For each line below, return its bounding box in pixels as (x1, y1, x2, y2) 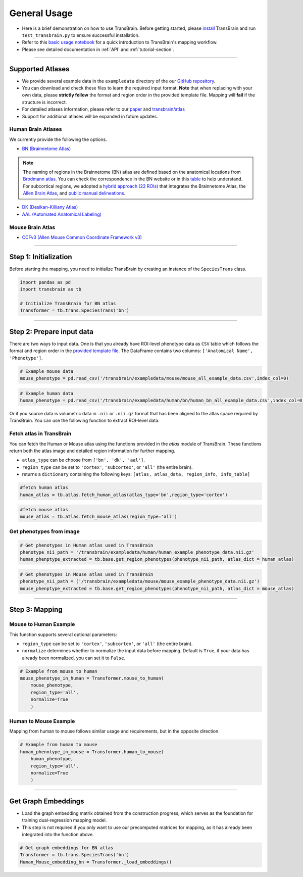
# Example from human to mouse (20, 742, 98, 748)
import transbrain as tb (20, 286, 82, 293)
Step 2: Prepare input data (9, 327, 93, 336)
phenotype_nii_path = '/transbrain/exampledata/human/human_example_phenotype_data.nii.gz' (20, 550, 255, 555)
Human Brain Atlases (9, 126, 62, 133)
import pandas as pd (20, 279, 71, 285)
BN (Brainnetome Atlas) (22, 145, 71, 152)
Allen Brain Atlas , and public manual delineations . (23, 190, 126, 197)
